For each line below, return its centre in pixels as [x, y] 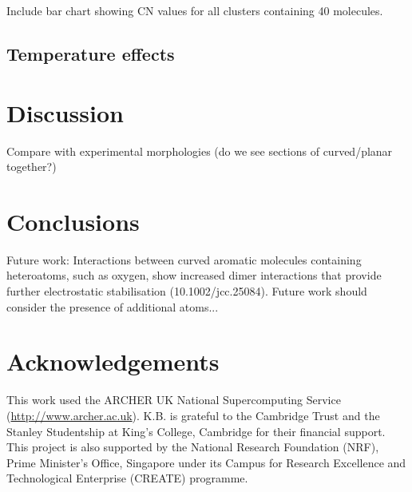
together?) [32, 167]
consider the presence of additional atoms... [113, 306]
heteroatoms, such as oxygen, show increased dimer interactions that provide [194, 275]
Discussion [65, 112]
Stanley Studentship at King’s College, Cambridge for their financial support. [196, 431]
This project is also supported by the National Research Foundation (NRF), [193, 447]
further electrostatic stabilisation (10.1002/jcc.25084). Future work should [187, 291]
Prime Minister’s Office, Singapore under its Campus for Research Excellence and [206, 462]
